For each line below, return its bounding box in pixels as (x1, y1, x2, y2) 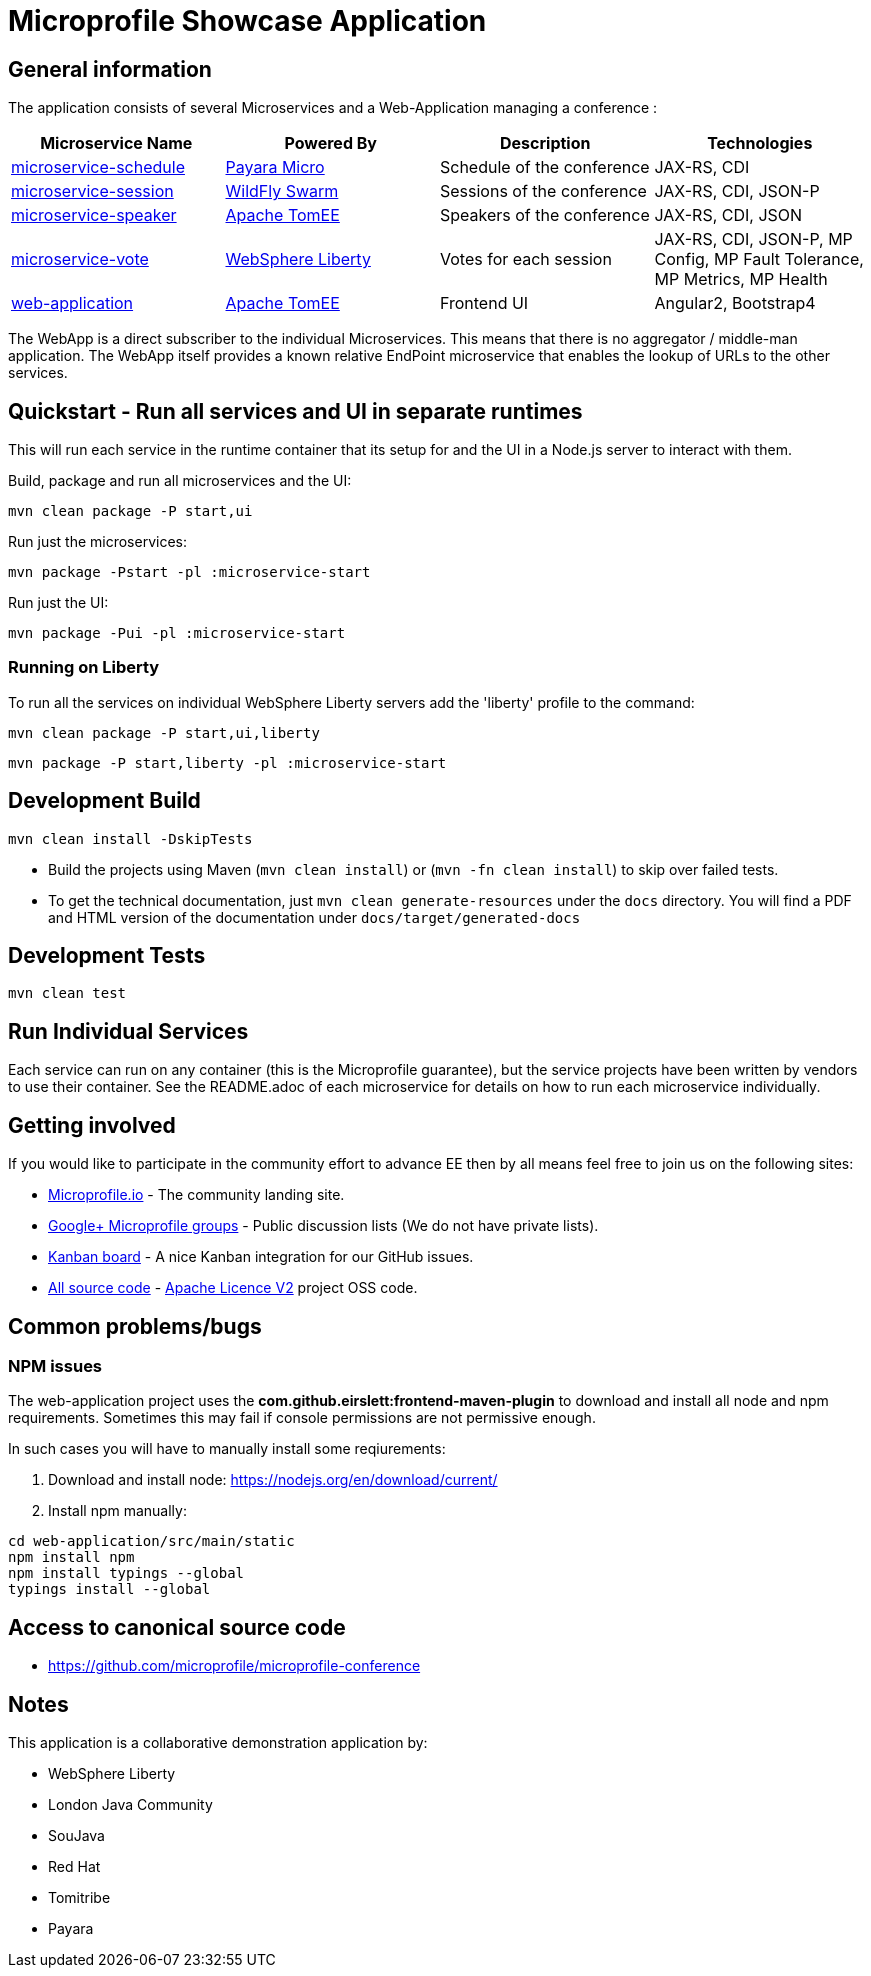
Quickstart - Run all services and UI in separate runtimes (8, 398, 583, 424)
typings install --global (8, 1581, 211, 1598)
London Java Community (48, 1796, 213, 1814)
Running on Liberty (8, 657, 160, 678)
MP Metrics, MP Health (654, 269, 828, 290)
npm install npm (8, 1549, 135, 1566)
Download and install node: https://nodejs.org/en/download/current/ (48, 1471, 498, 1489)
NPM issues (8, 1355, 103, 1376)
